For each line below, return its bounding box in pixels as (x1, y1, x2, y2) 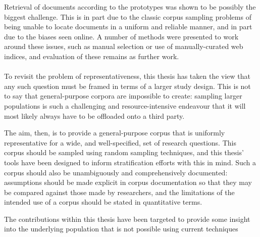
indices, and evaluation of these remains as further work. (4, 51, 179, 61)
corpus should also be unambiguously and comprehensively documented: (4, 167, 228, 177)
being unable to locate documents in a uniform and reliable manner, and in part (4, 21, 252, 32)
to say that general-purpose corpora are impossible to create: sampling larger (4, 90, 242, 101)
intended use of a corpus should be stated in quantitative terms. (4, 197, 202, 207)
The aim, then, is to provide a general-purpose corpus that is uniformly (4, 127, 225, 138)
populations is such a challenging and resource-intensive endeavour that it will (4, 100, 246, 111)
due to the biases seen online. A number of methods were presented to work (4, 31, 239, 41)
